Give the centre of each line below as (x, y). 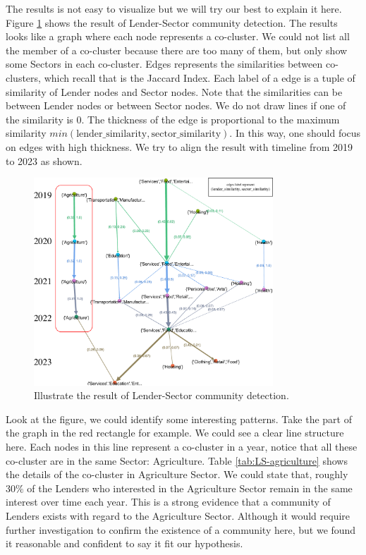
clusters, (23, 77)
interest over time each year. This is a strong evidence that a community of (168, 502)
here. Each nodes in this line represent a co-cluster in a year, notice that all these (182, 446)
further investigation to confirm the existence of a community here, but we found (181, 529)
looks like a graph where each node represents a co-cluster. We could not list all (178, 36)
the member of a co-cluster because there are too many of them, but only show (177, 50)
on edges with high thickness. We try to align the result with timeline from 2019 (179, 146)
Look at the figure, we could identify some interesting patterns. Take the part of (179, 419)
